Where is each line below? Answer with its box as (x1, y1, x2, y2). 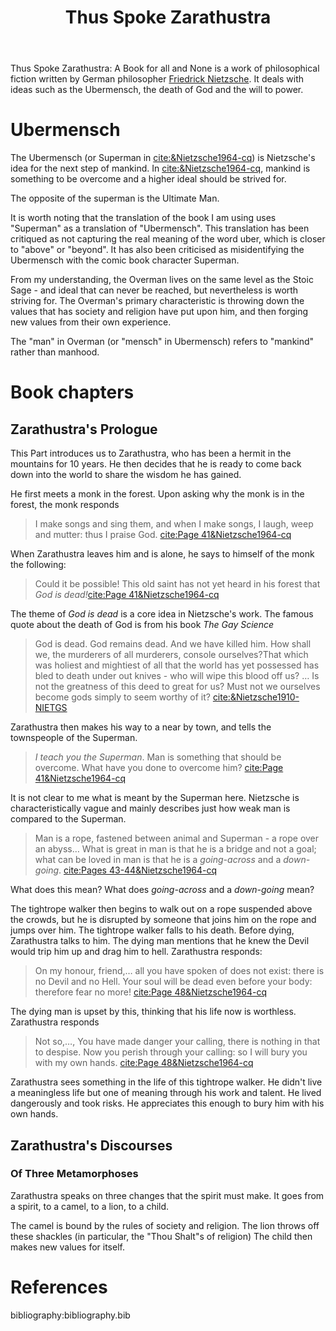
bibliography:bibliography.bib (10, 1309, 131, 1321)
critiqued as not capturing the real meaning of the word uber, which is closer (10, 233, 326, 245)
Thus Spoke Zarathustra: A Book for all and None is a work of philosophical (10, 62, 320, 75)
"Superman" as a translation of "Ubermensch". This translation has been (10, 222, 310, 235)
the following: (10, 559, 67, 571)
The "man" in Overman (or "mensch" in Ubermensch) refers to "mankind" (10, 336, 315, 348)
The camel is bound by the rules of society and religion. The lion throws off (10, 1219, 320, 1231)
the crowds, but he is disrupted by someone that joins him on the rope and (10, 914, 317, 926)
